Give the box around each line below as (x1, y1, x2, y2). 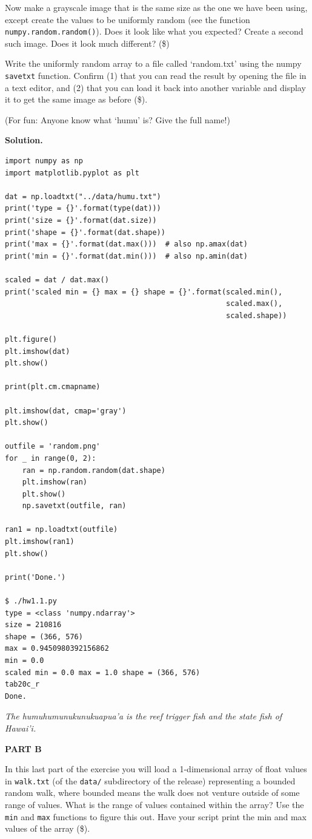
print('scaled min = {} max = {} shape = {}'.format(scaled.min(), (5, 287, 283, 296)
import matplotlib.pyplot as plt (5, 168, 139, 177)
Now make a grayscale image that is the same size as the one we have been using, (5, 1, 308, 13)
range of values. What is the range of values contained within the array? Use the (5, 798, 304, 810)
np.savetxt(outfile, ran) (22, 501, 127, 511)
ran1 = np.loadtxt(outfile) (5, 525, 118, 534)
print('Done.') (5, 572, 66, 582)
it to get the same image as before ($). (5, 93, 148, 106)
